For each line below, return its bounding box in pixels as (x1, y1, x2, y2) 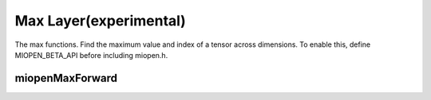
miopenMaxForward (14, 71, 118, 85)
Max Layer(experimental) (14, 12, 187, 29)
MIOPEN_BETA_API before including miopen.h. (14, 50, 168, 60)
